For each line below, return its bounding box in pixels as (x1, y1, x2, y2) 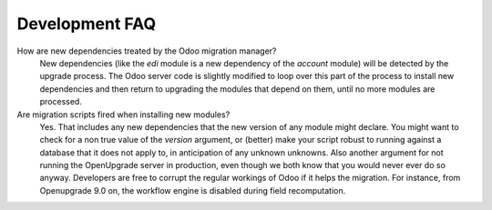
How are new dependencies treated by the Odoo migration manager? (16, 45, 277, 56)
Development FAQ (16, 14, 157, 34)
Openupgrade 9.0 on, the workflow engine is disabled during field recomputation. (39, 185, 346, 195)
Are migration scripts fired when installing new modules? (16, 109, 231, 120)
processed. (39, 96, 82, 107)
